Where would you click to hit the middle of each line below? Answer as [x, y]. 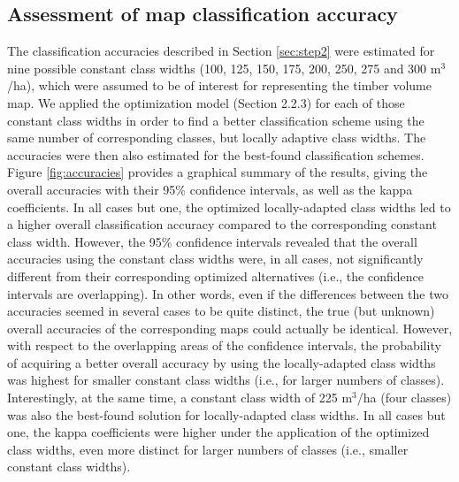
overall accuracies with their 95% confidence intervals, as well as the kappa [210, 189]
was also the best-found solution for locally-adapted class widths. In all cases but [226, 414]
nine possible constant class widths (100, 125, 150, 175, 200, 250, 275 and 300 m [224, 68]
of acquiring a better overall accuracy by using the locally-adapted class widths [222, 362]
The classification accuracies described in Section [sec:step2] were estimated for [221, 51]
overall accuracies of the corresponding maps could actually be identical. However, [230, 328]
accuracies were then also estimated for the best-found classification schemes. [216, 154]
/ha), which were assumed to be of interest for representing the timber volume [220, 85]
